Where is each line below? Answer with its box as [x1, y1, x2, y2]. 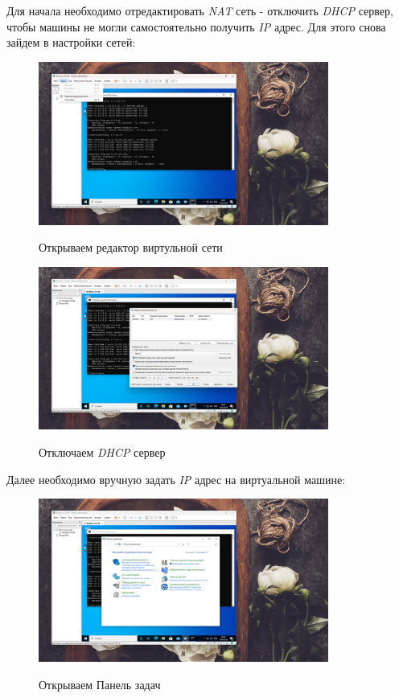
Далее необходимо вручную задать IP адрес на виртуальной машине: [6, 470, 346, 487]
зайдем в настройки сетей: [6, 34, 136, 51]
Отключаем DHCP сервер [39, 444, 166, 460]
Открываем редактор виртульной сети [39, 239, 223, 256]
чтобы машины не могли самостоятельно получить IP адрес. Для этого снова [6, 18, 386, 35]
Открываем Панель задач [39, 675, 161, 692]
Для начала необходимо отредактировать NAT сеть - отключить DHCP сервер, [6, 2, 393, 18]
